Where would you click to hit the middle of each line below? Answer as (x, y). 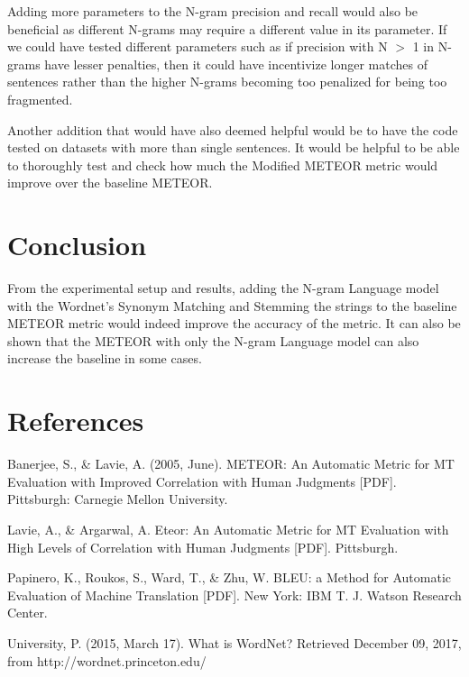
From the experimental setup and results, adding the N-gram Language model (223, 288)
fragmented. (40, 99)
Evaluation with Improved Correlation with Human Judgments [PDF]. (202, 481)
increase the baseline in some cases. (105, 358)
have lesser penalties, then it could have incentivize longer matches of (236, 64)
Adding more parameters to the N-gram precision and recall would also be (213, 11)
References (76, 421)
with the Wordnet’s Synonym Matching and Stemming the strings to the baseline (232, 305)
